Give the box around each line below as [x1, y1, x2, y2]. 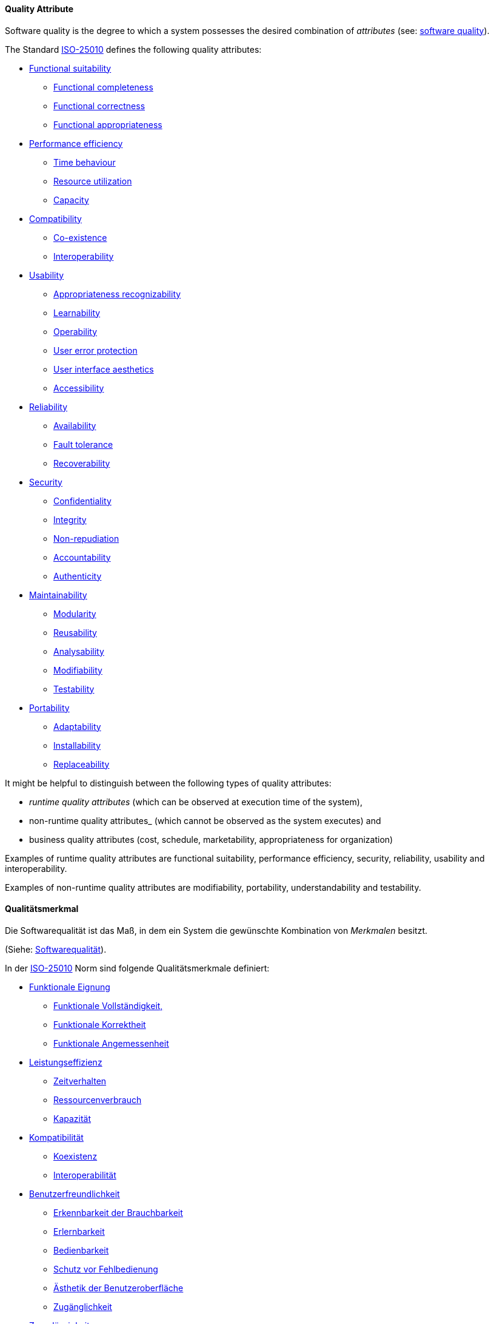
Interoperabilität [53, 1169, 116, 1180]
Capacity [53, 194, 89, 205]
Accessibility [53, 382, 104, 393]
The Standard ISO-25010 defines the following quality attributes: [5, 44, 262, 55]
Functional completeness [53, 81, 153, 92]
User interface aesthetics [53, 363, 154, 374]
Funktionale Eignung [29, 981, 110, 992]
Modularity [53, 608, 96, 619]
